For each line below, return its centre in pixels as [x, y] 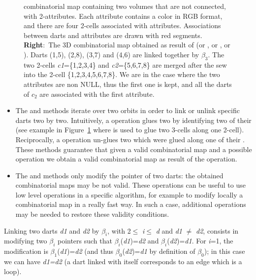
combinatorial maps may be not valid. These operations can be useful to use [130, 185]
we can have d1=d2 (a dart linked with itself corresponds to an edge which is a [123, 261]
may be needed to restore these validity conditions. [92, 214]
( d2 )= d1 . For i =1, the [200, 241]
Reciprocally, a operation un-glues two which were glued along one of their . [130, 139]
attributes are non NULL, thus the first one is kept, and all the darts [128, 84]
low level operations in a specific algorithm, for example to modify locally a [129, 194]
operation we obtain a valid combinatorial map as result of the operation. [126, 159]
